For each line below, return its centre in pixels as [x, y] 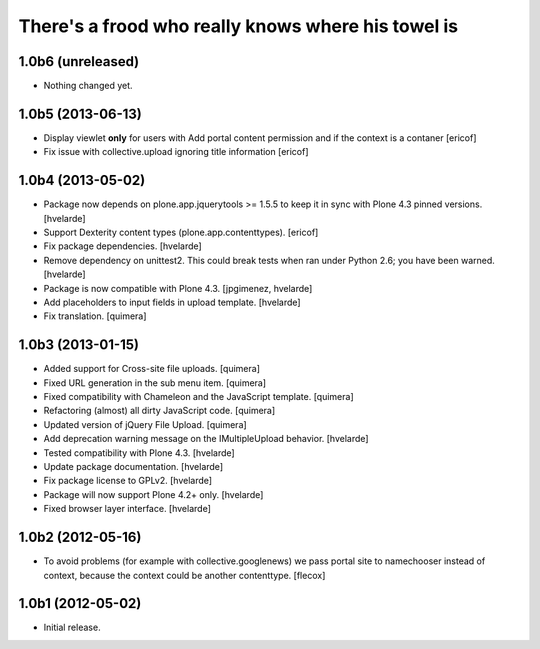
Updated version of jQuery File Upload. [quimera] [145, 424]
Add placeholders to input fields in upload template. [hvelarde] [172, 302]
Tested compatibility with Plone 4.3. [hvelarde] [139, 452]
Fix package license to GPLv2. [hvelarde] [128, 481]
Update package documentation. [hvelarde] [133, 467]
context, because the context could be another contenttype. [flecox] [184, 575]
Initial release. [72, 627]
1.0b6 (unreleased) [79, 61]
